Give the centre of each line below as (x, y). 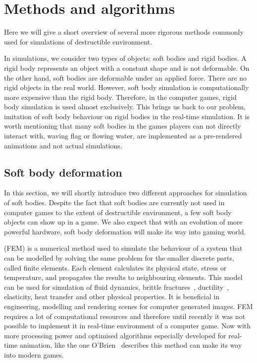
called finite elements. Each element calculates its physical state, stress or (115, 267)
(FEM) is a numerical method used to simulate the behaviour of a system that (123, 248)
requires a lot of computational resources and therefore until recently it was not (125, 316)
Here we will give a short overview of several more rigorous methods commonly (124, 32)
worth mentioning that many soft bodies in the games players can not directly (123, 126)
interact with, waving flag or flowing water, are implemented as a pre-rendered (123, 136)
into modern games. (34, 354)
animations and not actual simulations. (63, 145)
